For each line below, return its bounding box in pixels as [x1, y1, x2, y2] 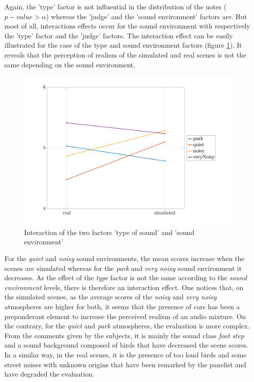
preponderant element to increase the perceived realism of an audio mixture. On [4, 311, 246, 321]
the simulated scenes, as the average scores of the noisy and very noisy [4, 292, 217, 302]
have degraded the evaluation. [4, 369, 94, 379]
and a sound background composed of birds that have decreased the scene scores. [4, 340, 249, 350]
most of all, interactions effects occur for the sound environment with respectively [4, 21, 250, 31]
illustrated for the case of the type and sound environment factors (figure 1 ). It [4, 40, 242, 50]
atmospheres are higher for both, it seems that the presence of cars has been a [4, 301, 240, 311]
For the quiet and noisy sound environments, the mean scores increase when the [4, 253, 245, 264]
